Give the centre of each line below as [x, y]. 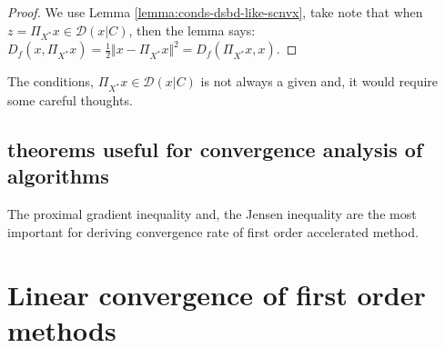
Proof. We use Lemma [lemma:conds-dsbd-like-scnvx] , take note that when [215, 12]
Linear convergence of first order [217, 294]
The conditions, [51, 81]
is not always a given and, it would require [319, 81]
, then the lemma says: [192, 30]
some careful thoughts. [70, 100]
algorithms [58, 176]
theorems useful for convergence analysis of [215, 149]
